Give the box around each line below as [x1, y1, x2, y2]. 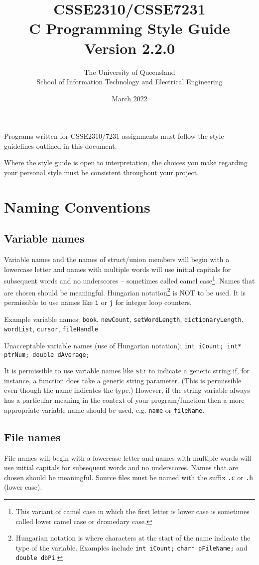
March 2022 [112, 93, 147, 103]
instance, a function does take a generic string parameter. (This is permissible [4, 375, 242, 385]
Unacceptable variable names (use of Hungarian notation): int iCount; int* [4, 340, 242, 350]
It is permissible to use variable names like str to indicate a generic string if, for [4, 365, 250, 376]
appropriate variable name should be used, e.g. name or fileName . [4, 404, 205, 415]
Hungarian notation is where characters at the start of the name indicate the [15, 533, 251, 543]
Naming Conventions [4, 196, 150, 217]
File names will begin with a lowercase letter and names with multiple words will [4, 452, 252, 463]
